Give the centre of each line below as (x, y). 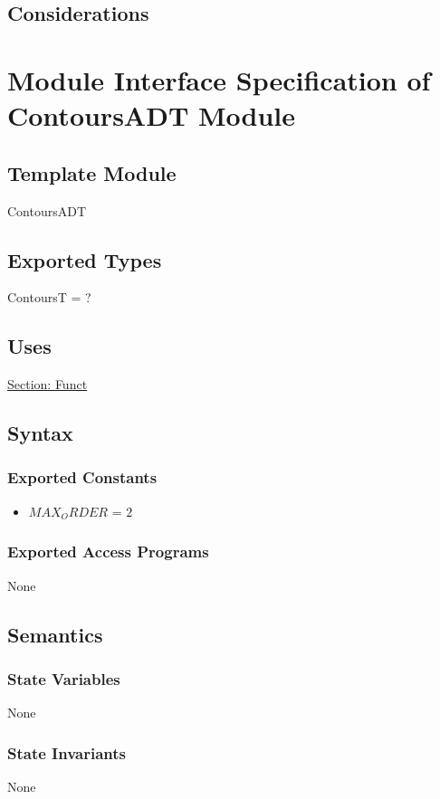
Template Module (92, 172)
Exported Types (85, 259)
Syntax (40, 433)
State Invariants (67, 752)
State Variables (64, 678)
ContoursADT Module (152, 115)
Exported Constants (82, 477)
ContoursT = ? (49, 297)
